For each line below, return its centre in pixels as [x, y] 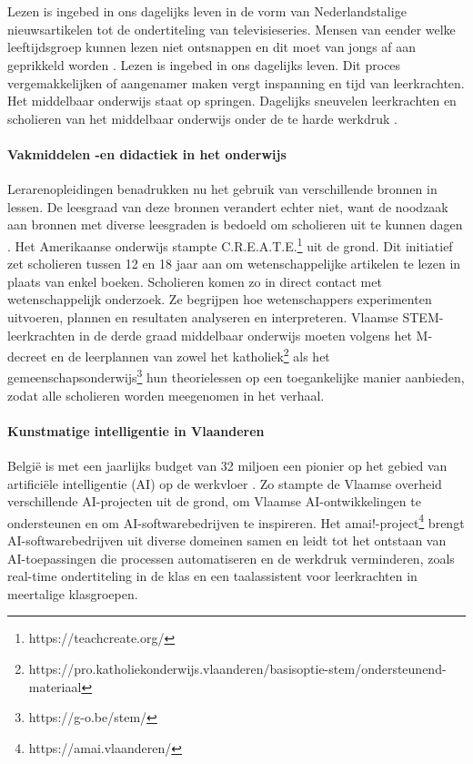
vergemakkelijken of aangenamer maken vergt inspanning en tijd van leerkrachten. [236, 82]
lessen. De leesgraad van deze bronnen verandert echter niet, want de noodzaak [228, 206]
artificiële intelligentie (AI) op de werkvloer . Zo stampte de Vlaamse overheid [225, 483]
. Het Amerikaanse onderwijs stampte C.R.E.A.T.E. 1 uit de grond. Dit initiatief [230, 244]
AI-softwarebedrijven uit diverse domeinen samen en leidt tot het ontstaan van [227, 540]
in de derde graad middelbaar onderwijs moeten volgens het [246, 335]
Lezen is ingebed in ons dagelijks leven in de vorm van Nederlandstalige [207, 11]
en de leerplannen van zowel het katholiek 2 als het [191, 355]
